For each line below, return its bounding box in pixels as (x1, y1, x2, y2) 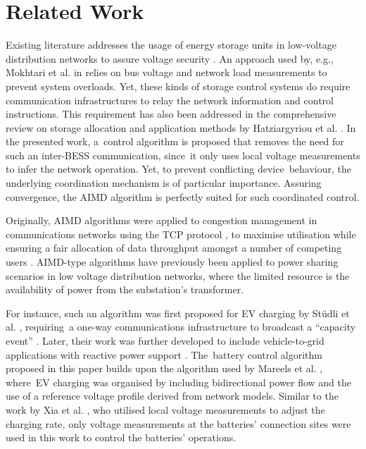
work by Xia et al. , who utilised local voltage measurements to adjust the (6, 402, 325, 417)
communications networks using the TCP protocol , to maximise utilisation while (6, 226, 356, 241)
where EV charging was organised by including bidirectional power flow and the (6, 374, 351, 389)
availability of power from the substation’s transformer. (6, 282, 244, 297)
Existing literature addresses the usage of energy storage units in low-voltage (6, 37, 336, 52)
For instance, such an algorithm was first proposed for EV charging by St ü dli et (6, 305, 350, 320)
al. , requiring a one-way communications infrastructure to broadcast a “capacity (6, 319, 356, 334)
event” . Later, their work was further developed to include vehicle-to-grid (6, 333, 324, 347)
